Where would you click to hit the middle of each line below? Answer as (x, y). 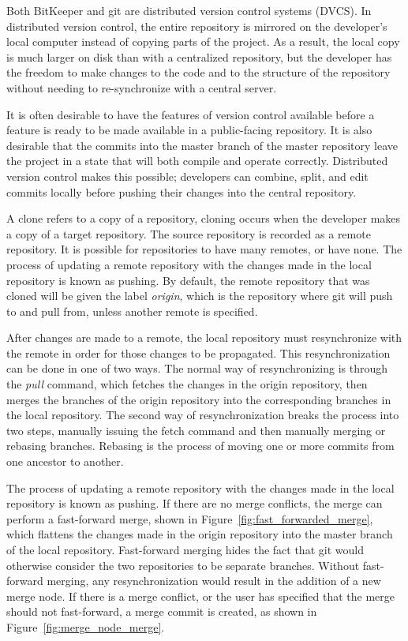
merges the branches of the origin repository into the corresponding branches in (199, 399)
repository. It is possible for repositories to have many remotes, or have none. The (204, 249)
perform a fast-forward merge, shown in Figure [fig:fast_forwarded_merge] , (190, 518)
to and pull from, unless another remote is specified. (132, 311)
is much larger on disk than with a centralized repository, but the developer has (199, 56)
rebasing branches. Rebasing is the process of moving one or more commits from (200, 446)
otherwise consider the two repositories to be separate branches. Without (183, 565)
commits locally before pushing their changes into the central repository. (182, 191)
